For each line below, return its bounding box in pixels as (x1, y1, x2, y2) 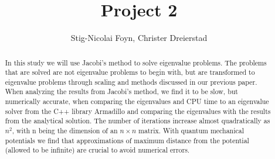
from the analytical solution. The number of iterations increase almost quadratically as (5, 116, 270, 126)
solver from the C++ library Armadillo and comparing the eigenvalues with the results (5, 106, 271, 116)
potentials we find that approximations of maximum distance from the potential (5, 135, 249, 145)
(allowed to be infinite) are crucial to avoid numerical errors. (5, 145, 190, 155)
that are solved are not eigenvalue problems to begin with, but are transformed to (5, 67, 255, 77)
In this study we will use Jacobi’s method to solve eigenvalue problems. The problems (5, 57, 267, 67)
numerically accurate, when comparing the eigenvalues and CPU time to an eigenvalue (5, 96, 269, 106)
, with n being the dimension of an (12, 126, 118, 136)
